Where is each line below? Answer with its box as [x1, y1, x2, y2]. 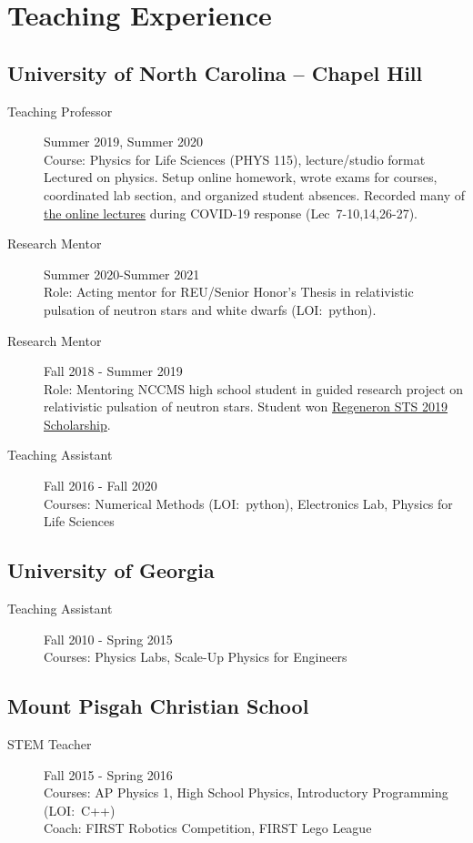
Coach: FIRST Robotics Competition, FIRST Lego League [44, 818, 372, 838]
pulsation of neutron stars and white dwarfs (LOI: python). [44, 300, 377, 319]
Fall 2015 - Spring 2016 [44, 765, 173, 784]
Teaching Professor [7, 101, 113, 120]
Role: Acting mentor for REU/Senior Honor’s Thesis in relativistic [44, 282, 414, 301]
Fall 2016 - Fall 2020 [44, 476, 157, 495]
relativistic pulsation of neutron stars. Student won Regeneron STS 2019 [44, 397, 448, 416]
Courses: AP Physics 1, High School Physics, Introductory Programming [44, 783, 448, 802]
